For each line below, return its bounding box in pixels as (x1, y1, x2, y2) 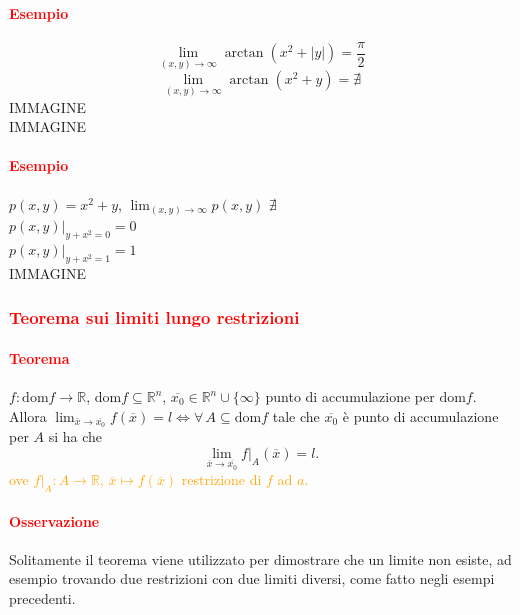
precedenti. (9, 588, 76, 609)
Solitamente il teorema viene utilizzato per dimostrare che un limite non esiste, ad (9, 548, 512, 569)
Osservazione (9, 510, 100, 531)
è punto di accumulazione (342, 405, 499, 426)
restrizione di (181, 469, 262, 490)
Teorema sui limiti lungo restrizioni (9, 305, 300, 330)
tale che (272, 405, 320, 426)
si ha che (48, 426, 103, 447)
